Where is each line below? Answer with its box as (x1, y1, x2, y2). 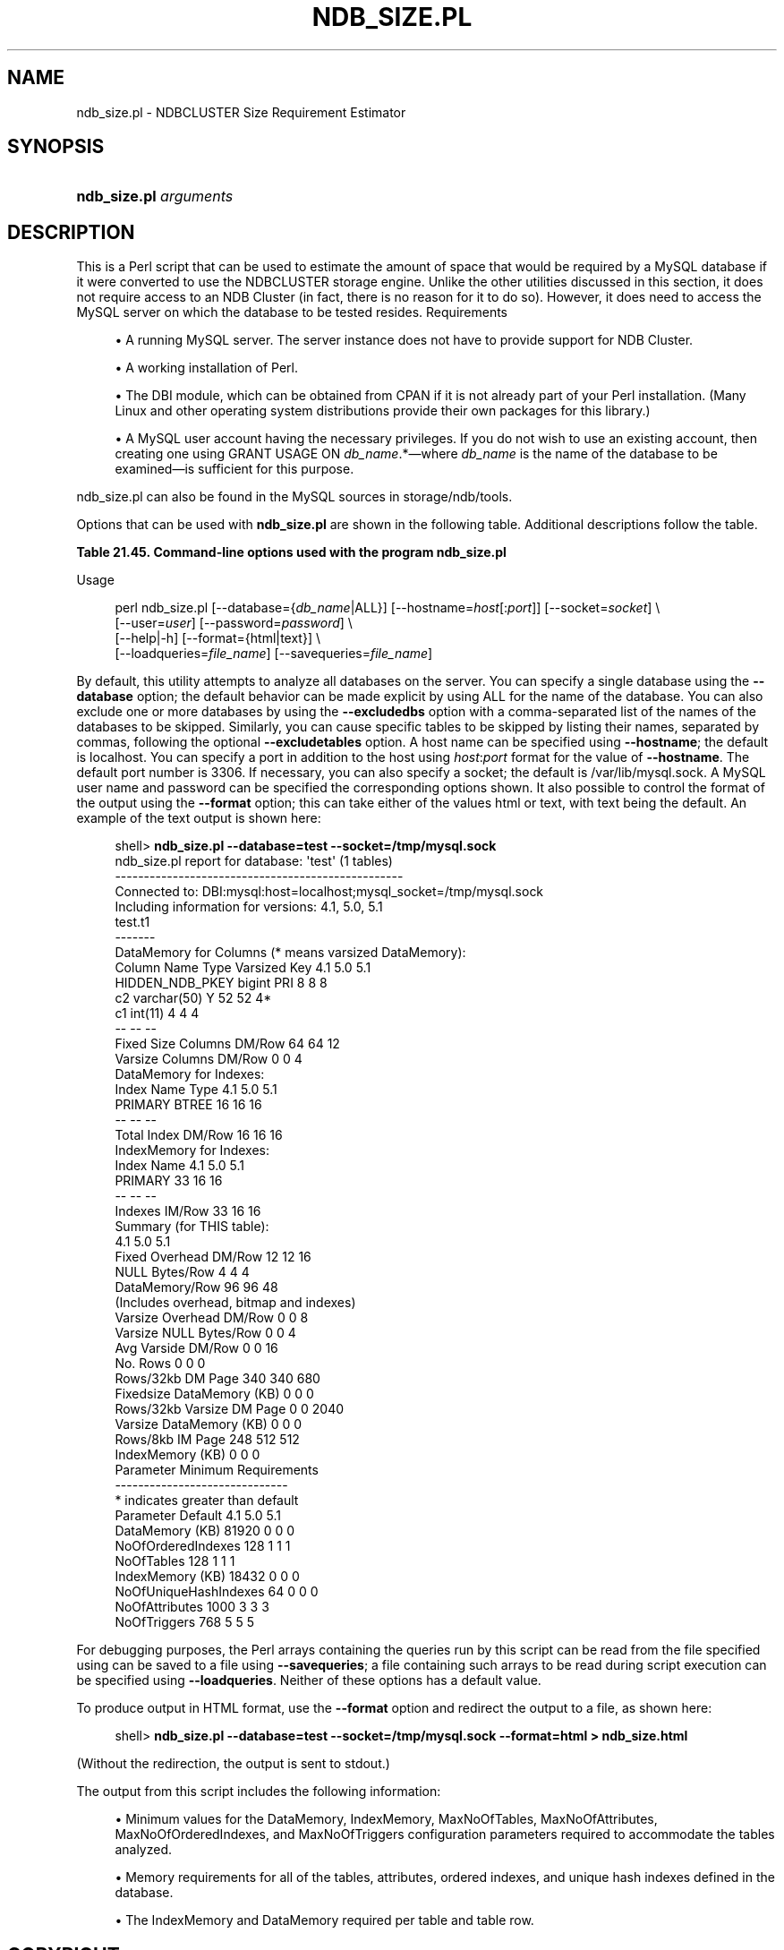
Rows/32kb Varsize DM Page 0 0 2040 (115, 1401, 345, 1417)
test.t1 (115, 914, 150, 930)
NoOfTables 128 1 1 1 (115, 1553, 235, 1569)
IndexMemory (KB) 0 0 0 (115, 1447, 260, 1463)
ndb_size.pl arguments (76, 187, 234, 206)
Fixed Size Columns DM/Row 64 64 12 (115, 1036, 340, 1052)
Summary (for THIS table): (115, 1219, 269, 1235)
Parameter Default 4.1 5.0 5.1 (115, 1508, 281, 1524)
